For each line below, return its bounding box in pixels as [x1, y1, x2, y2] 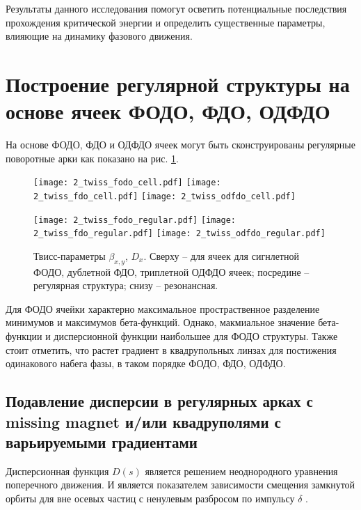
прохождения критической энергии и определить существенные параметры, [6, 15, 326, 29]
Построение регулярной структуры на [6, 69, 350, 98]
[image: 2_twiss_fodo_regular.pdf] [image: [33, 215, 236, 225]
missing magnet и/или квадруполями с [6, 410, 281, 432]
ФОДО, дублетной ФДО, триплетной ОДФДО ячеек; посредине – [33, 264, 310, 279]
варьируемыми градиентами [6, 431, 198, 453]
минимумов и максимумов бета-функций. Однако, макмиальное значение [6, 315, 315, 330]
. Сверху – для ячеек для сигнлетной [143, 248, 299, 263]
